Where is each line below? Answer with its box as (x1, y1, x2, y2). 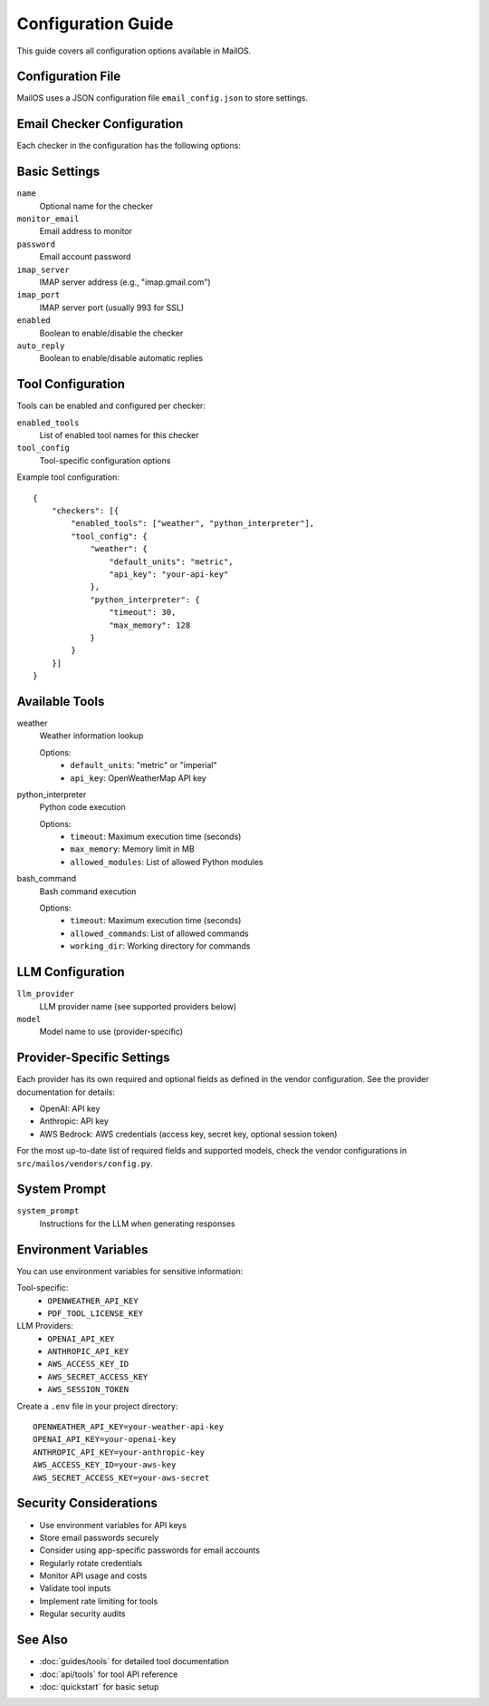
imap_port (16, 290, 61, 300)
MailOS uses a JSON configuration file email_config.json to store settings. (16, 93, 308, 103)
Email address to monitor (39, 226, 133, 237)
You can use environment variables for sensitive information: (16, 1265, 244, 1276)
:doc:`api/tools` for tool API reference (39, 1669, 178, 1680)
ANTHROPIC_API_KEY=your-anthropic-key (33, 1447, 206, 1457)
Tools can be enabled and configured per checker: (16, 400, 206, 412)
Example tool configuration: (16, 472, 120, 483)
